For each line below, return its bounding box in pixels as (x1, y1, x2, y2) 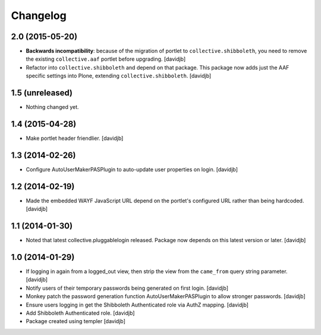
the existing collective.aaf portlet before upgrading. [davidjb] (26, 55, 186, 62)
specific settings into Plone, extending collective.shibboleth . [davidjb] (26, 72, 212, 80)
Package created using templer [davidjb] (26, 318, 126, 325)
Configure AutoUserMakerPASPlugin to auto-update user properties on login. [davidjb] (26, 165, 238, 173)
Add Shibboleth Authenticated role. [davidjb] (26, 309, 135, 317)
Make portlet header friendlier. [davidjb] (26, 134, 124, 142)
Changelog (11, 9, 67, 22)
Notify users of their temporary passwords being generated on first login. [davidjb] (26, 284, 229, 292)
